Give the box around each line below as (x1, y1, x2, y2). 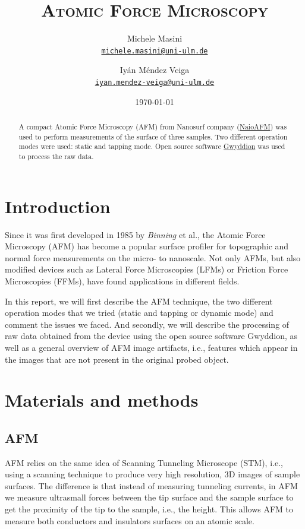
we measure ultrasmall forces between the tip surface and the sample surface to (5, 491, 294, 503)
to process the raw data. (18, 151, 94, 161)
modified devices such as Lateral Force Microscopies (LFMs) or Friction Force (5, 263, 288, 275)
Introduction (5, 194, 111, 218)
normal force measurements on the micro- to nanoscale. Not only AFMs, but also (5, 251, 301, 264)
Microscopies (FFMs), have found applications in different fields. (5, 274, 240, 287)
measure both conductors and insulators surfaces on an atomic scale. (5, 514, 254, 527)
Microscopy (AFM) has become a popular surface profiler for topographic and (5, 240, 289, 252)
